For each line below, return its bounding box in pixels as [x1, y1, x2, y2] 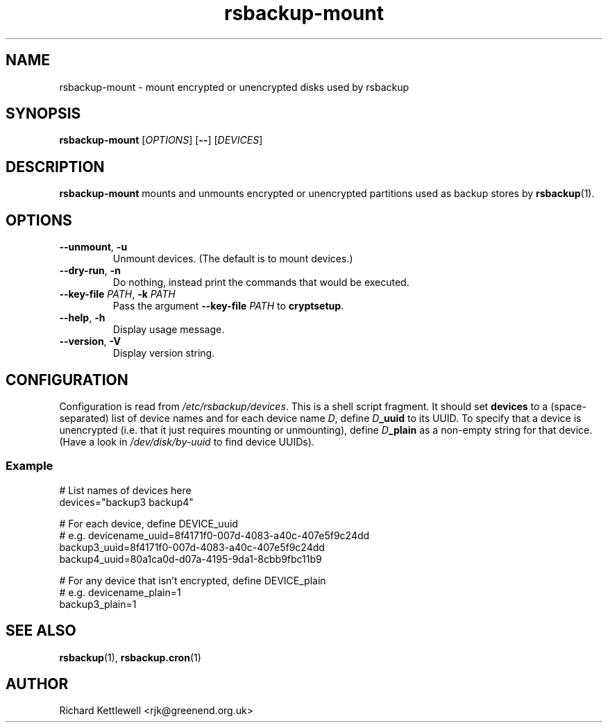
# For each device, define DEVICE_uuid [59, 517, 238, 530]
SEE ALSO [6, 622, 76, 640]
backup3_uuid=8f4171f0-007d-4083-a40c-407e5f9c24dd [59, 541, 325, 553]
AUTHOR [6, 675, 69, 693]
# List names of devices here [59, 484, 192, 496]
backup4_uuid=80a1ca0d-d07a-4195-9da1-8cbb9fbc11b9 [59, 552, 322, 565]
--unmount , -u [59, 241, 128, 253]
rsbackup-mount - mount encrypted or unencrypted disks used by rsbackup [59, 81, 409, 93]
